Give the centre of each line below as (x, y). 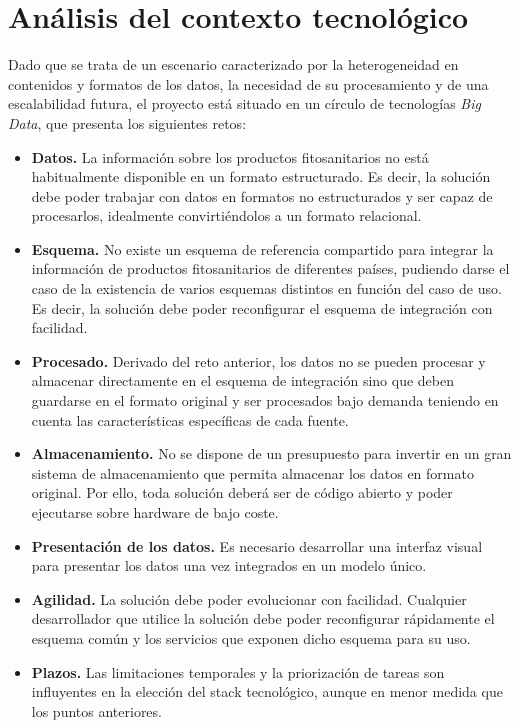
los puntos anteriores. (96, 710)
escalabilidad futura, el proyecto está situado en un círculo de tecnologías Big (244, 103)
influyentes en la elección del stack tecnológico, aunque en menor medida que (267, 691)
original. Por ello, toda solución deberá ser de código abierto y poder (242, 492)
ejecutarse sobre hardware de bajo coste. (155, 512)
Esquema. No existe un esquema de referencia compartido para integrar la (262, 248)
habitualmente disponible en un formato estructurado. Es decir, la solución (261, 176)
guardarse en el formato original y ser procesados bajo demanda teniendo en (265, 400)
